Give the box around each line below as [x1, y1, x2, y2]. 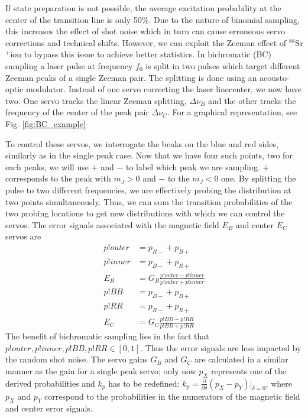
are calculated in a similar [194, 353, 288, 365]
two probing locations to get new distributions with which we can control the [5, 207, 285, 219]
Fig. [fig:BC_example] [5, 117, 86, 129]
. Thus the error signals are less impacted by [140, 341, 301, 354]
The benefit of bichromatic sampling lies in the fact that [5, 330, 209, 342]
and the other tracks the [208, 94, 296, 106]
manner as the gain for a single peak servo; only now [5, 364, 196, 377]
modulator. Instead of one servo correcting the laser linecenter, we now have [25, 83, 301, 95]
